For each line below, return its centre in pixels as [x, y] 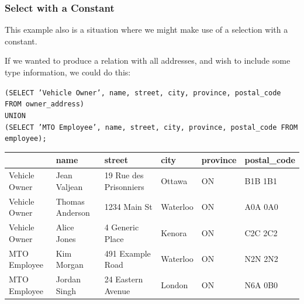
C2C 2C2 [261, 232]
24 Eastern [124, 279]
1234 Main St [128, 207]
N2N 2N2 [261, 259]
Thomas [70, 201]
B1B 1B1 [261, 181]
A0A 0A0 [261, 207]
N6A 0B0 [261, 284]
